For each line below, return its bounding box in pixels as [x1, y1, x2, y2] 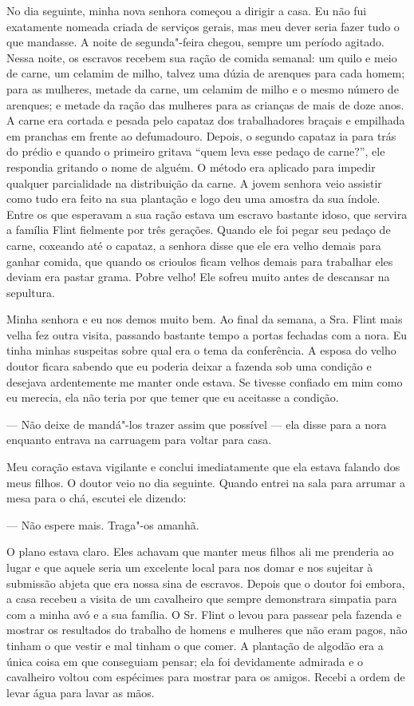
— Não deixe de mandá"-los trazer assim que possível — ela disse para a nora [6, 415, 387, 432]
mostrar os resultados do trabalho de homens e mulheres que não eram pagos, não [6, 621, 408, 638]
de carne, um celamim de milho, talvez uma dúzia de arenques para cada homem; [6, 65, 405, 81]
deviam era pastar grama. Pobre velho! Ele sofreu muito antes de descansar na [6, 268, 390, 285]
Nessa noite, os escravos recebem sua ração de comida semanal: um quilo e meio [6, 49, 397, 65]
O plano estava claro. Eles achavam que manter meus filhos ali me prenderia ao [6, 543, 394, 560]
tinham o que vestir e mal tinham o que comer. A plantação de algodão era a [6, 637, 384, 653]
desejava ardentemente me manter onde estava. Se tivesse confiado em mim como [6, 373, 403, 390]
